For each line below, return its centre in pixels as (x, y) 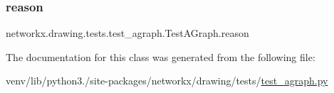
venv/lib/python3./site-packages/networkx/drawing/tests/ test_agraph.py (167, 81)
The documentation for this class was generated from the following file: (161, 56)
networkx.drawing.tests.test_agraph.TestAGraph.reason (127, 33)
